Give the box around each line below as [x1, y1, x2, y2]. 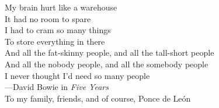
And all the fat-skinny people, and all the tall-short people [5, 46, 214, 59]
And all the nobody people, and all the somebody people [5, 57, 208, 70]
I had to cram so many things [5, 24, 111, 36]
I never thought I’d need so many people [5, 69, 150, 81]
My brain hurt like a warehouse [5, 1, 117, 13]
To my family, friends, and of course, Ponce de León [5, 92, 191, 104]
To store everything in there [5, 35, 105, 47]
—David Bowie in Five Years [5, 81, 109, 93]
